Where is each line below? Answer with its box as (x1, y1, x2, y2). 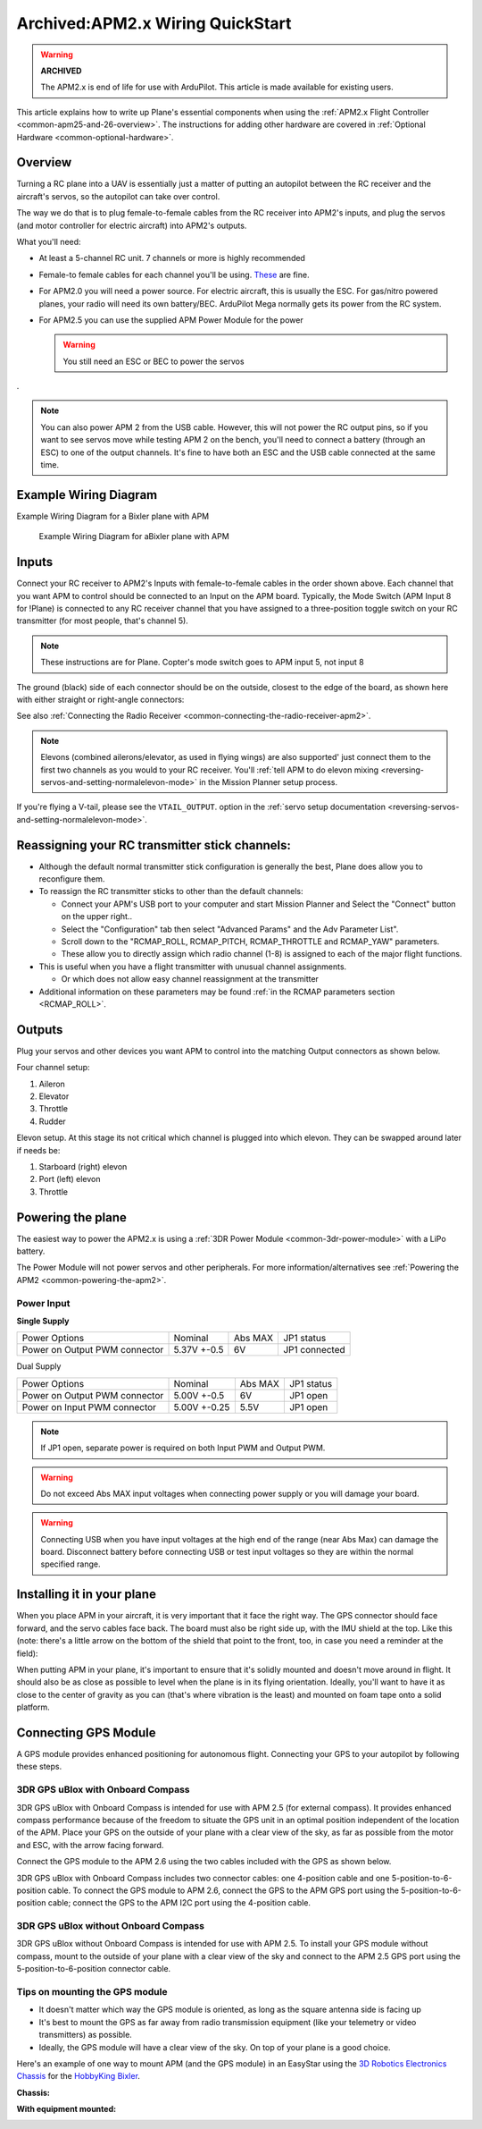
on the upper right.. (61, 911, 133, 922)
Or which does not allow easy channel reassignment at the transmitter (61, 974, 319, 984)
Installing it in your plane (16, 1587, 156, 1602)
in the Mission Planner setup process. (199, 776, 338, 787)
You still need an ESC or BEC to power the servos (62, 356, 245, 367)
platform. (16, 1702, 51, 1712)
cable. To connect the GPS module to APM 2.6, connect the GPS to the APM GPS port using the (47, 1885, 399, 1896)
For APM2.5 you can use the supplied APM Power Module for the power (38, 314, 303, 325)
